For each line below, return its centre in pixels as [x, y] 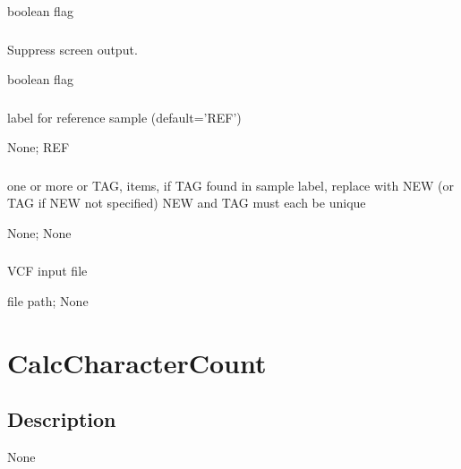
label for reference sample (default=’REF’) [124, 117]
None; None [39, 232]
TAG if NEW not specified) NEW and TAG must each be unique [187, 203]
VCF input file [47, 271]
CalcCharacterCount [137, 362]
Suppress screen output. [73, 49]
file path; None [48, 301]
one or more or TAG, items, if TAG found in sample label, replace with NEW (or [230, 185]
